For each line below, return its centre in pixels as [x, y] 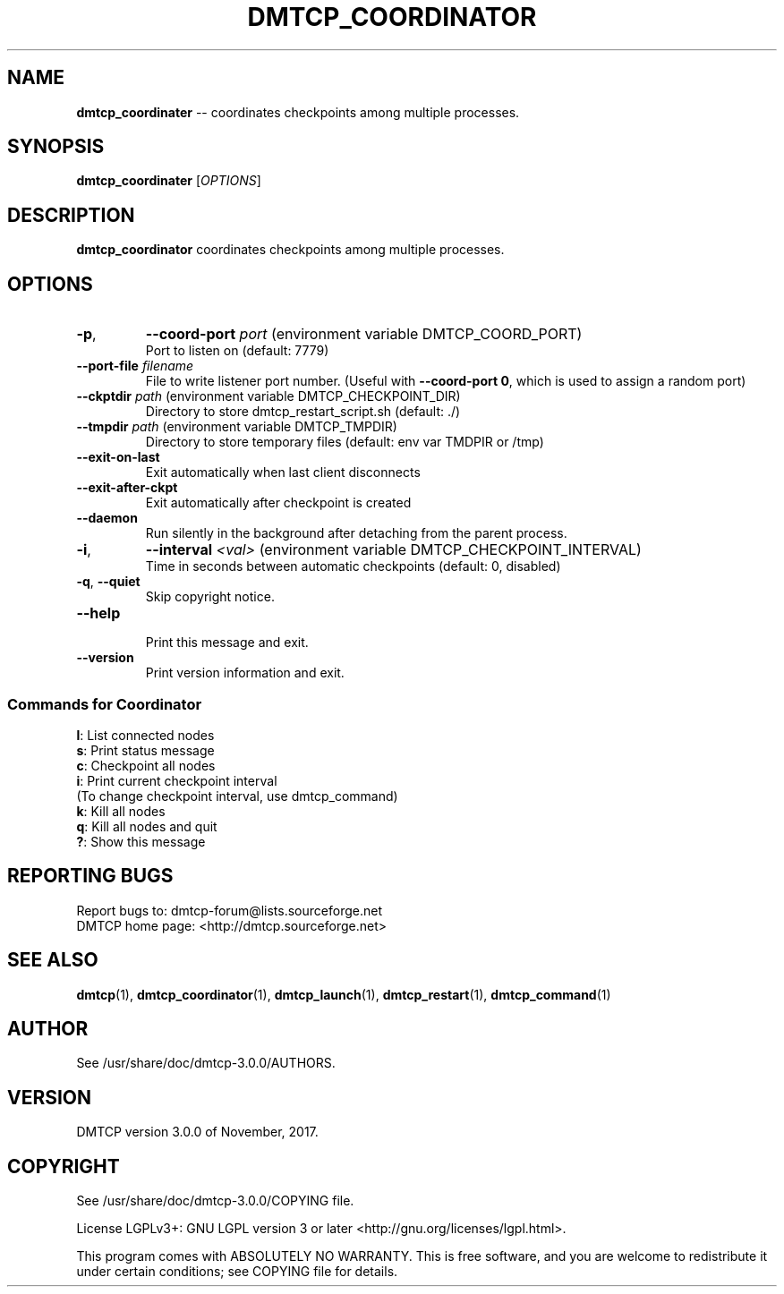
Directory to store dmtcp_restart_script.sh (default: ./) [303, 412]
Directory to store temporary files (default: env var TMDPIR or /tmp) [345, 442]
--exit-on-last [118, 457]
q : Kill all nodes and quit [147, 826]
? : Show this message [141, 841]
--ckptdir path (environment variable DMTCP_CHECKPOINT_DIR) [268, 396]
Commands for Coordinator [105, 704]
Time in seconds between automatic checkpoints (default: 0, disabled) [353, 566]
